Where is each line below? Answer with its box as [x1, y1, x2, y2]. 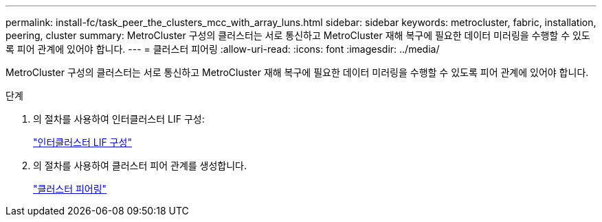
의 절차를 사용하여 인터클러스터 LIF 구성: [33, 113, 205, 125]
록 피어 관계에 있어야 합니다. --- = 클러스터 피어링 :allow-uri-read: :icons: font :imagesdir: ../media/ [5, 43, 440, 55]
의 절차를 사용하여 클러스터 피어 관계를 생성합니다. [33, 160, 247, 171]
